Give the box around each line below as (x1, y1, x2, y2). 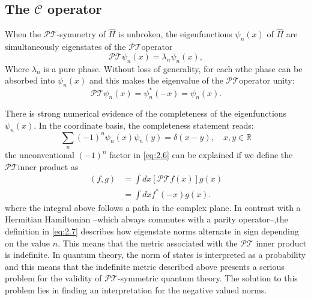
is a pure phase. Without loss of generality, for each (43, 62, 233, 75)
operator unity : (239, 74, 295, 87)
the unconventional (5, 148, 74, 161)
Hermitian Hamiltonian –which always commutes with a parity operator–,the (5, 213, 288, 225)
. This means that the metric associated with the (58, 236, 238, 249)
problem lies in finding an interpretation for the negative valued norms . (5, 283, 267, 296)
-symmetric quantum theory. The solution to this (117, 272, 298, 284)
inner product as (17, 160, 79, 173)
